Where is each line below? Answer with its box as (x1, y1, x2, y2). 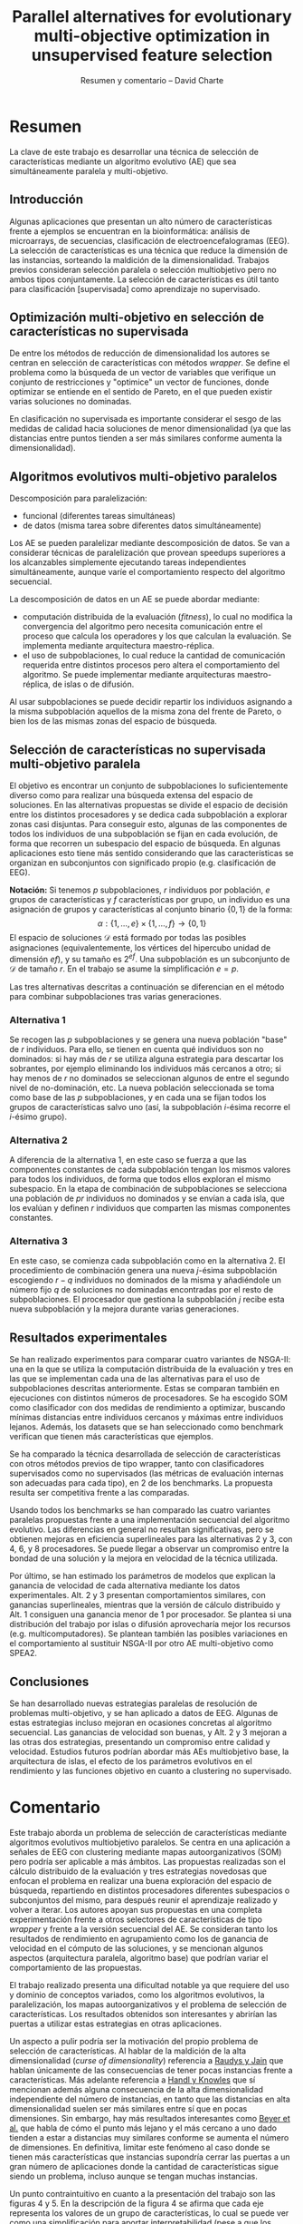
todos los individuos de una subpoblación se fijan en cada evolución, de (9, 828, 279, 839)
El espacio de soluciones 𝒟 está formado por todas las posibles (9, 932, 247, 942)
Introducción (9, 192, 84, 208)
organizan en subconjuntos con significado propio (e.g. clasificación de (9, 857, 277, 868)
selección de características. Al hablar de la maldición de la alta (9, 2045, 247, 2056)
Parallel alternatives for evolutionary (12, 6, 292, 27)
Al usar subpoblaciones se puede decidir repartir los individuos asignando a (9, 697, 293, 707)
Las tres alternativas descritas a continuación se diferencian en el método (9, 981, 285, 992)
